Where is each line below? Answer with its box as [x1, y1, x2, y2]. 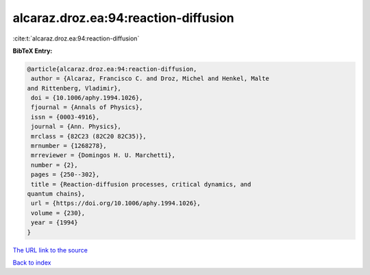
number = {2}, [31, 161, 78, 169]
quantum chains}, [27, 190, 86, 198]
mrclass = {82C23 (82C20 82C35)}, [31, 132, 147, 140]
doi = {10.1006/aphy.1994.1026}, [31, 94, 143, 102]
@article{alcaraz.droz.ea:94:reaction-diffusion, [27, 65, 197, 73]
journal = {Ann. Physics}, [31, 123, 121, 130]
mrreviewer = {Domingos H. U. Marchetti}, [31, 152, 176, 159]
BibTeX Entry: [12, 47, 53, 55]
